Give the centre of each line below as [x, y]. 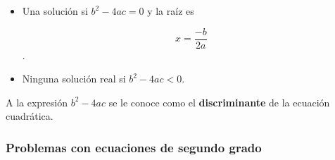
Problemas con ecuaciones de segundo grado [134, 147]
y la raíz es [171, 11]
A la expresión [37, 102]
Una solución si [55, 11]
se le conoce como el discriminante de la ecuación [219, 102]
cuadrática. [30, 116]
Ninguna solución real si [74, 79]
